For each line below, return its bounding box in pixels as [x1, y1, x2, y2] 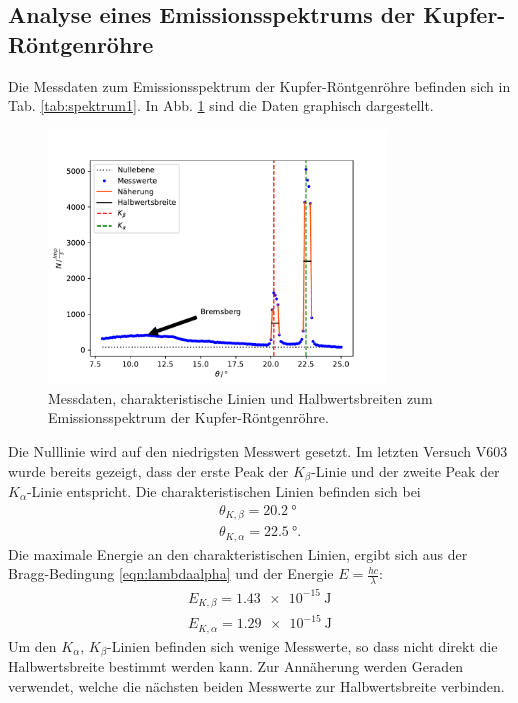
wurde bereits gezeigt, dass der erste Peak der [8, 460, 289, 481]
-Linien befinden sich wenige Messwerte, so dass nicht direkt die [107, 635, 498, 656]
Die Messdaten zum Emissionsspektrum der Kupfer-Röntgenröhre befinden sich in [8, 75, 511, 96]
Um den [8, 635, 57, 656]
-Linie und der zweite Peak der [311, 460, 500, 481]
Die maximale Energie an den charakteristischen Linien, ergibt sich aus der [8, 543, 468, 564]
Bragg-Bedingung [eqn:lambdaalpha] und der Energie [8, 563, 334, 584]
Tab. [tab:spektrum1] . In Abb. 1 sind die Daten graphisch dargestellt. [8, 95, 434, 116]
